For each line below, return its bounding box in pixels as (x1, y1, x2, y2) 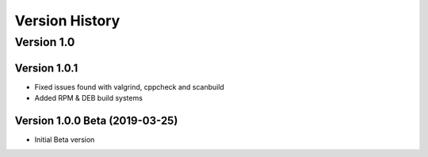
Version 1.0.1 (14, 61, 78, 75)
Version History (14, 12, 120, 29)
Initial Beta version (34, 135, 95, 144)
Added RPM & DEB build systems (34, 94, 143, 103)
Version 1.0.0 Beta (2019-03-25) (14, 113, 178, 127)
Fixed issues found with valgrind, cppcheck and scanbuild (34, 82, 225, 91)
